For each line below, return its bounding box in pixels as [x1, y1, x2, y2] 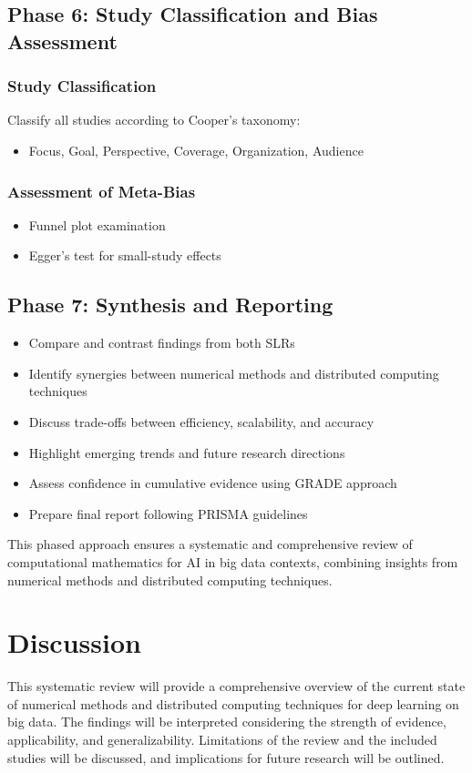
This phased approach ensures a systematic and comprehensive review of [7, 534, 413, 554]
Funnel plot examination [28, 215, 166, 234]
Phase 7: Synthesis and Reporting [7, 290, 333, 319]
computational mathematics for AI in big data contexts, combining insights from [7, 552, 458, 571]
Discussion [7, 624, 141, 661]
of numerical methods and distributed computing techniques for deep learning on [7, 694, 459, 713]
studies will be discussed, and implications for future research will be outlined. [7, 748, 445, 767]
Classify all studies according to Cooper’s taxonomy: [7, 110, 301, 129]
